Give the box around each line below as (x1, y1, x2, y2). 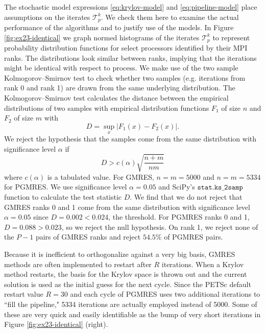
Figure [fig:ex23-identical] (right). (4, 319, 108, 329)
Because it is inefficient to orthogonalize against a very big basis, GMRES (4, 248, 235, 259)
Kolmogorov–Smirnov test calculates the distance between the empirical (4, 92, 229, 103)
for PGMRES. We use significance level (4, 181, 127, 192)
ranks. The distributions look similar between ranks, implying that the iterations (4, 52, 257, 63)
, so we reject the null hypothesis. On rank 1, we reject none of (61, 221, 258, 232)
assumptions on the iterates (4, 11, 90, 22)
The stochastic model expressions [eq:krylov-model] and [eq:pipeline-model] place (4, 2, 257, 12)
